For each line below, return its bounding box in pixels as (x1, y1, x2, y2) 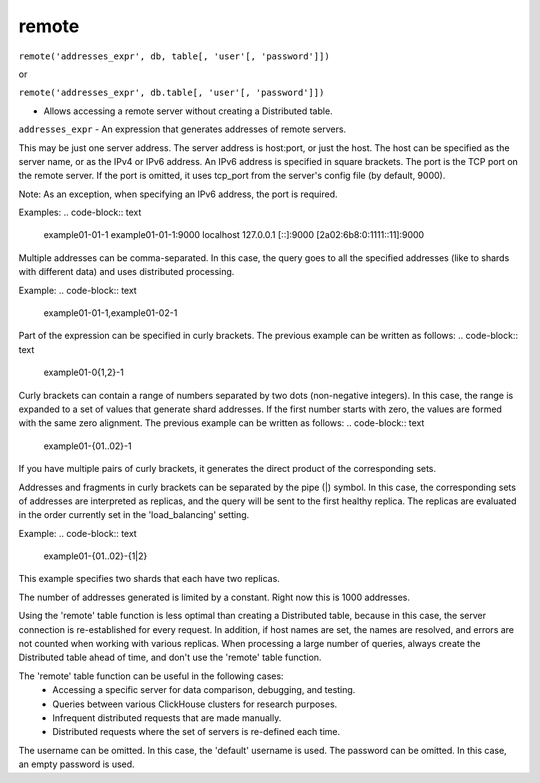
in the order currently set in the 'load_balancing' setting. (18, 509, 250, 521)
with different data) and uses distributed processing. (18, 266, 235, 278)
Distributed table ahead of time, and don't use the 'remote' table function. (18, 651, 322, 664)
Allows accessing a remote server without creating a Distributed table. (43, 105, 334, 117)
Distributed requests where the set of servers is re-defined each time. (52, 726, 340, 738)
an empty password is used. (18, 758, 135, 770)
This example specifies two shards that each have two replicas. (18, 573, 280, 585)
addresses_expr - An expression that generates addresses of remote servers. (18, 123, 347, 135)
